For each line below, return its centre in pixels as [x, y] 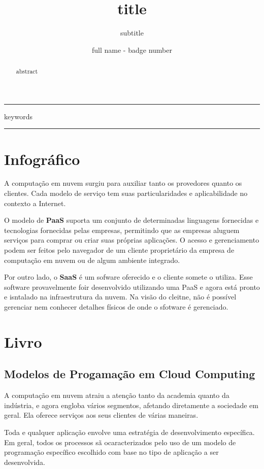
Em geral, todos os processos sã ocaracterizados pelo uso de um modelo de [120, 442]
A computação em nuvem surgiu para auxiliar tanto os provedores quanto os [123, 183]
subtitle [132, 33]
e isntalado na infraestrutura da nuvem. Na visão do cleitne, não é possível [120, 297]
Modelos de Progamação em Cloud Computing [130, 374]
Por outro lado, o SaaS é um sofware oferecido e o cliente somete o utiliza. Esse [128, 277]
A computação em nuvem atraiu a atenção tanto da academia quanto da [117, 395]
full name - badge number [132, 49]
